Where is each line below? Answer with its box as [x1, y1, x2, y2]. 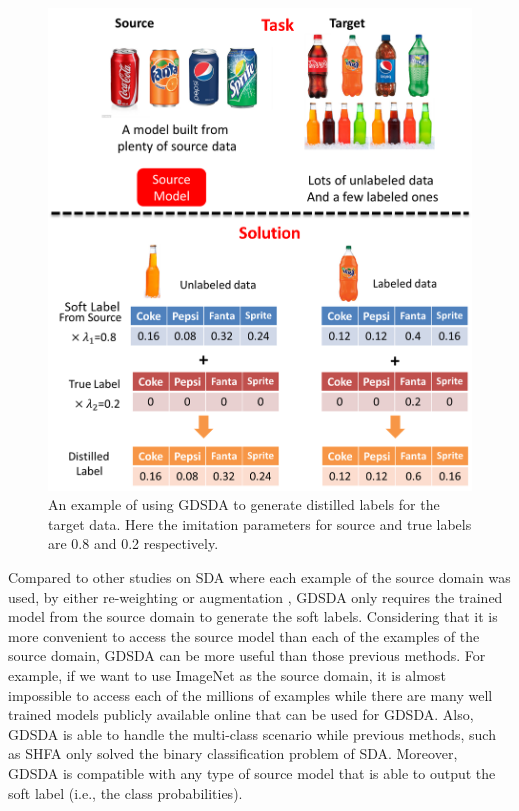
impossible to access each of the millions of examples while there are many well [8, 684, 493, 705]
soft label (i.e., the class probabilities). [8, 782, 243, 803]
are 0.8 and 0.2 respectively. [48, 533, 219, 554]
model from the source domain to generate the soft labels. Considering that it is [8, 606, 498, 627]
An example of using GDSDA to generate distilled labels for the [48, 494, 440, 515]
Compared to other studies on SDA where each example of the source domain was [8, 567, 511, 588]
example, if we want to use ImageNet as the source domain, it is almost [8, 665, 446, 685]
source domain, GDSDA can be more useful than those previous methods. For [8, 645, 486, 666]
